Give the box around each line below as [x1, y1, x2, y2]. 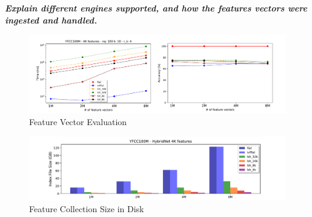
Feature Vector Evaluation [29, 115, 127, 128]
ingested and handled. [5, 13, 98, 26]
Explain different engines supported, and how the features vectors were [5, 2, 307, 14]
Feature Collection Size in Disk [29, 202, 144, 215]
